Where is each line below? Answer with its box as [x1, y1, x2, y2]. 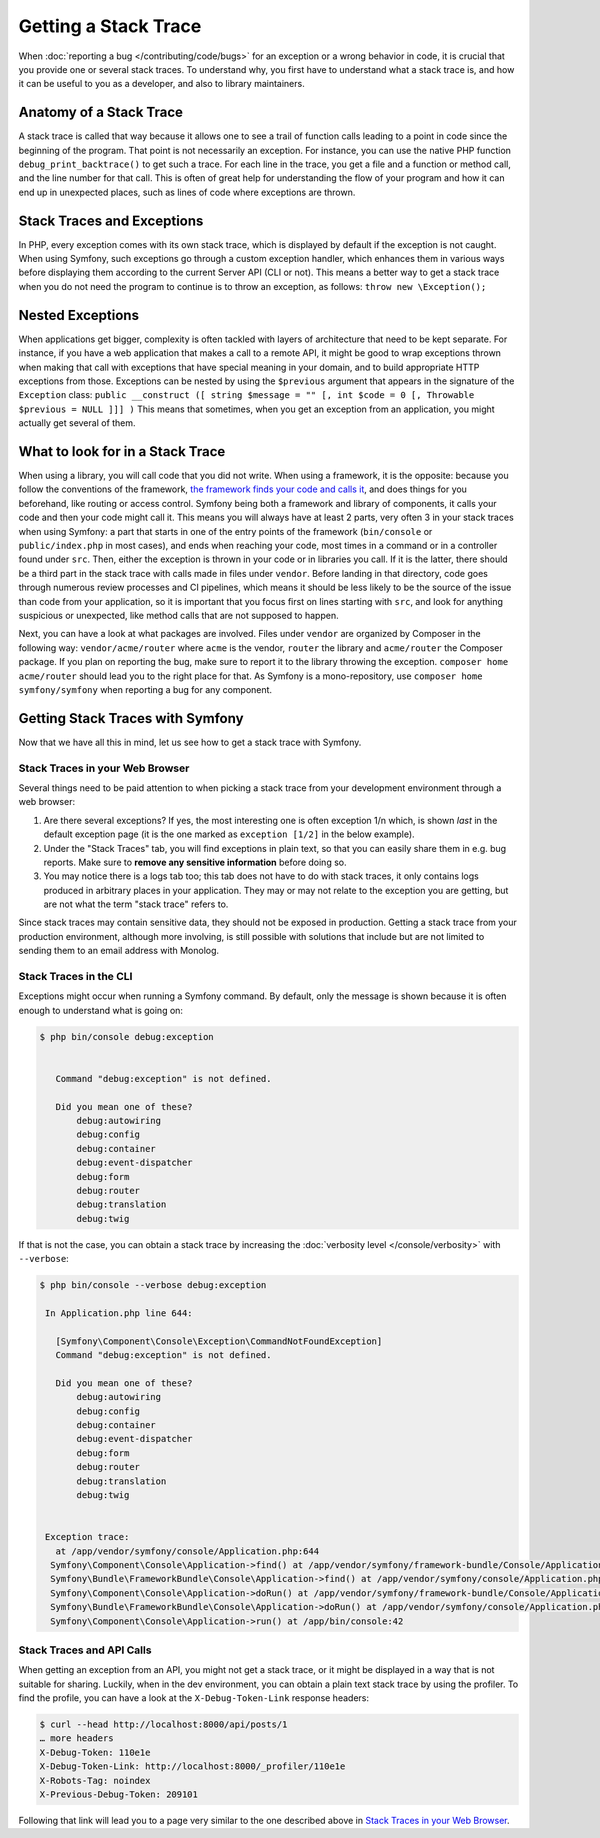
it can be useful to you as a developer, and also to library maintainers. [18, 78, 305, 90]
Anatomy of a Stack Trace [18, 104, 184, 121]
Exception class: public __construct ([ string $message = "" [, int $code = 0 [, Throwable [18, 389, 475, 401]
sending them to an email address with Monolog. [18, 945, 220, 957]
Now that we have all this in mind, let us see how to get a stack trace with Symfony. [18, 736, 362, 748]
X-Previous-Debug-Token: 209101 [39, 1789, 199, 1800]
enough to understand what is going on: [18, 1004, 184, 1016]
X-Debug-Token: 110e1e [39, 1746, 151, 1758]
